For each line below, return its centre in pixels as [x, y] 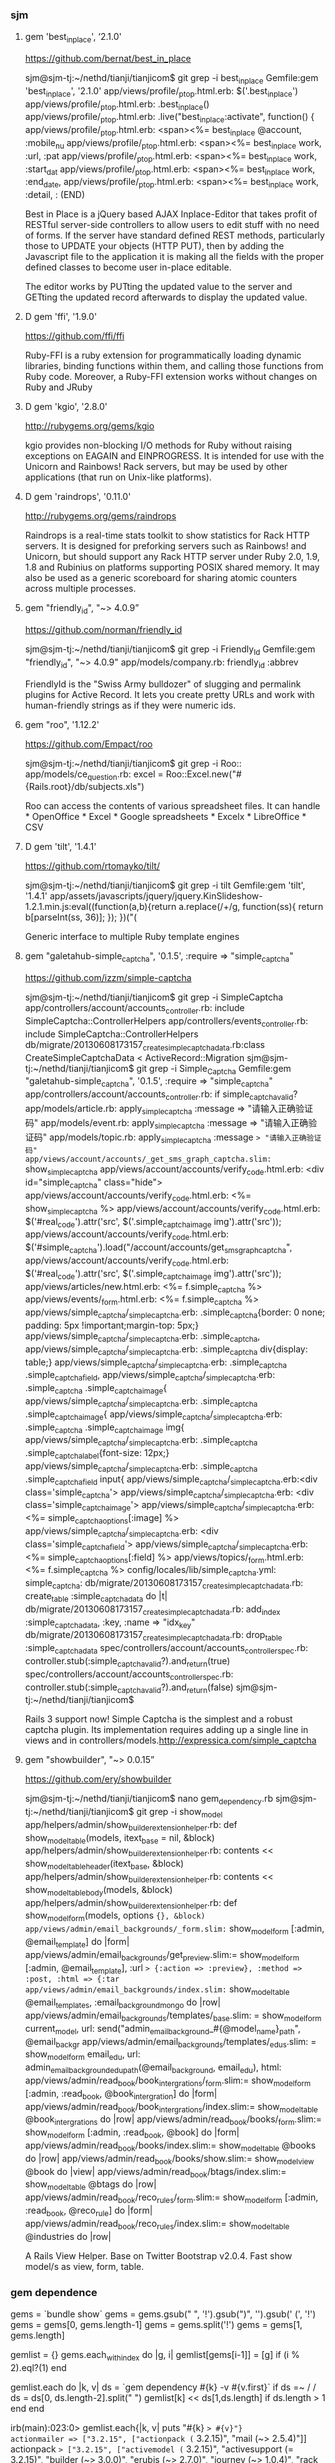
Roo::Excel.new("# [203, 774]
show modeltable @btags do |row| [90, 2185]
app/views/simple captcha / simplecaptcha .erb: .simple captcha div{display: [166, 1350]
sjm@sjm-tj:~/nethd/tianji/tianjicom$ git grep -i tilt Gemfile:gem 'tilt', [165, 885]
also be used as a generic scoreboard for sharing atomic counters [161, 578]
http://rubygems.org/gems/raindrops [100, 516]
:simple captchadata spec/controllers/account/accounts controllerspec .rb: [166, 1649]
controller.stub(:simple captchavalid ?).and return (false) [129, 1688]
